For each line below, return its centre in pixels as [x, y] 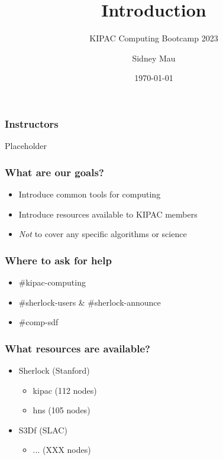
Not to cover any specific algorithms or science [103, 234]
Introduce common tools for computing [90, 194]
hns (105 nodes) [62, 410]
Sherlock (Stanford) [54, 370]
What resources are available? [77, 348]
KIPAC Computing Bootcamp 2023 [154, 38]
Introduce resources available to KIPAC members [108, 214]
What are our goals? [54, 172]
